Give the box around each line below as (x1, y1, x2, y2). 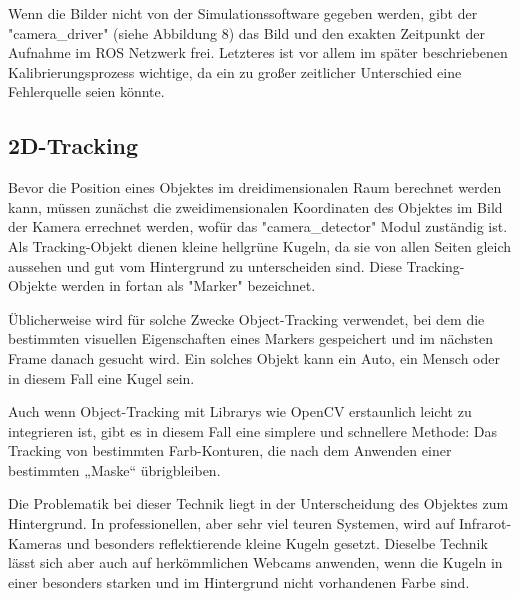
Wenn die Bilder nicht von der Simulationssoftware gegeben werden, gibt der (8, 3, 478, 23)
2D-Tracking (8, 130, 139, 161)
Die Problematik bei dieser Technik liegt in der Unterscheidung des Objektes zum (8, 493, 509, 514)
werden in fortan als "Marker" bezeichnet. (61, 275, 316, 296)
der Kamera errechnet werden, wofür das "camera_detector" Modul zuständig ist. (8, 216, 508, 237)
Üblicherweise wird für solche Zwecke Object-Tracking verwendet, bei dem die (8, 308, 485, 329)
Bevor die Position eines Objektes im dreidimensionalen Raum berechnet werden (8, 177, 502, 198)
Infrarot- (458, 513, 512, 534)
